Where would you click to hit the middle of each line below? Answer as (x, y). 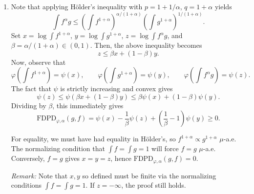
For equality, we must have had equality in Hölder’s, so (93, 139)
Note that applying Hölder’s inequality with (77, 6)
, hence (121, 158)
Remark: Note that (39, 175)
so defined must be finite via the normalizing (149, 175)
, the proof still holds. (154, 185)
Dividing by (29, 105)
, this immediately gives (88, 105)
